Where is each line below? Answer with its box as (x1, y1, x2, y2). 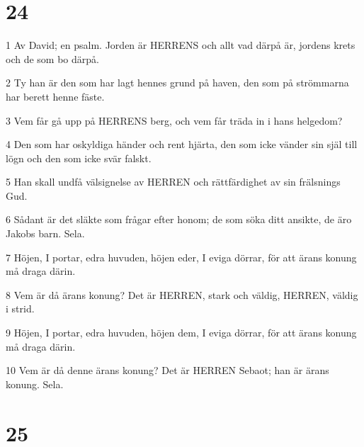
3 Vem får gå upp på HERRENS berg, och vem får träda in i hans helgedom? (6, 113, 343, 128)
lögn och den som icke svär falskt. (6, 150, 152, 165)
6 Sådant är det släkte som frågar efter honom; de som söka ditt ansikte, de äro (6, 212, 352, 227)
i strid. (6, 301, 35, 316)
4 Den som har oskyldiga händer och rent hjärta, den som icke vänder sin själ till (6, 137, 358, 152)
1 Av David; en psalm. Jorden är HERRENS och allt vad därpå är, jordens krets (6, 38, 356, 52)
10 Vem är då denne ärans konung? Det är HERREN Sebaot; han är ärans (6, 363, 329, 378)
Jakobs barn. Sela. (6, 226, 85, 241)
